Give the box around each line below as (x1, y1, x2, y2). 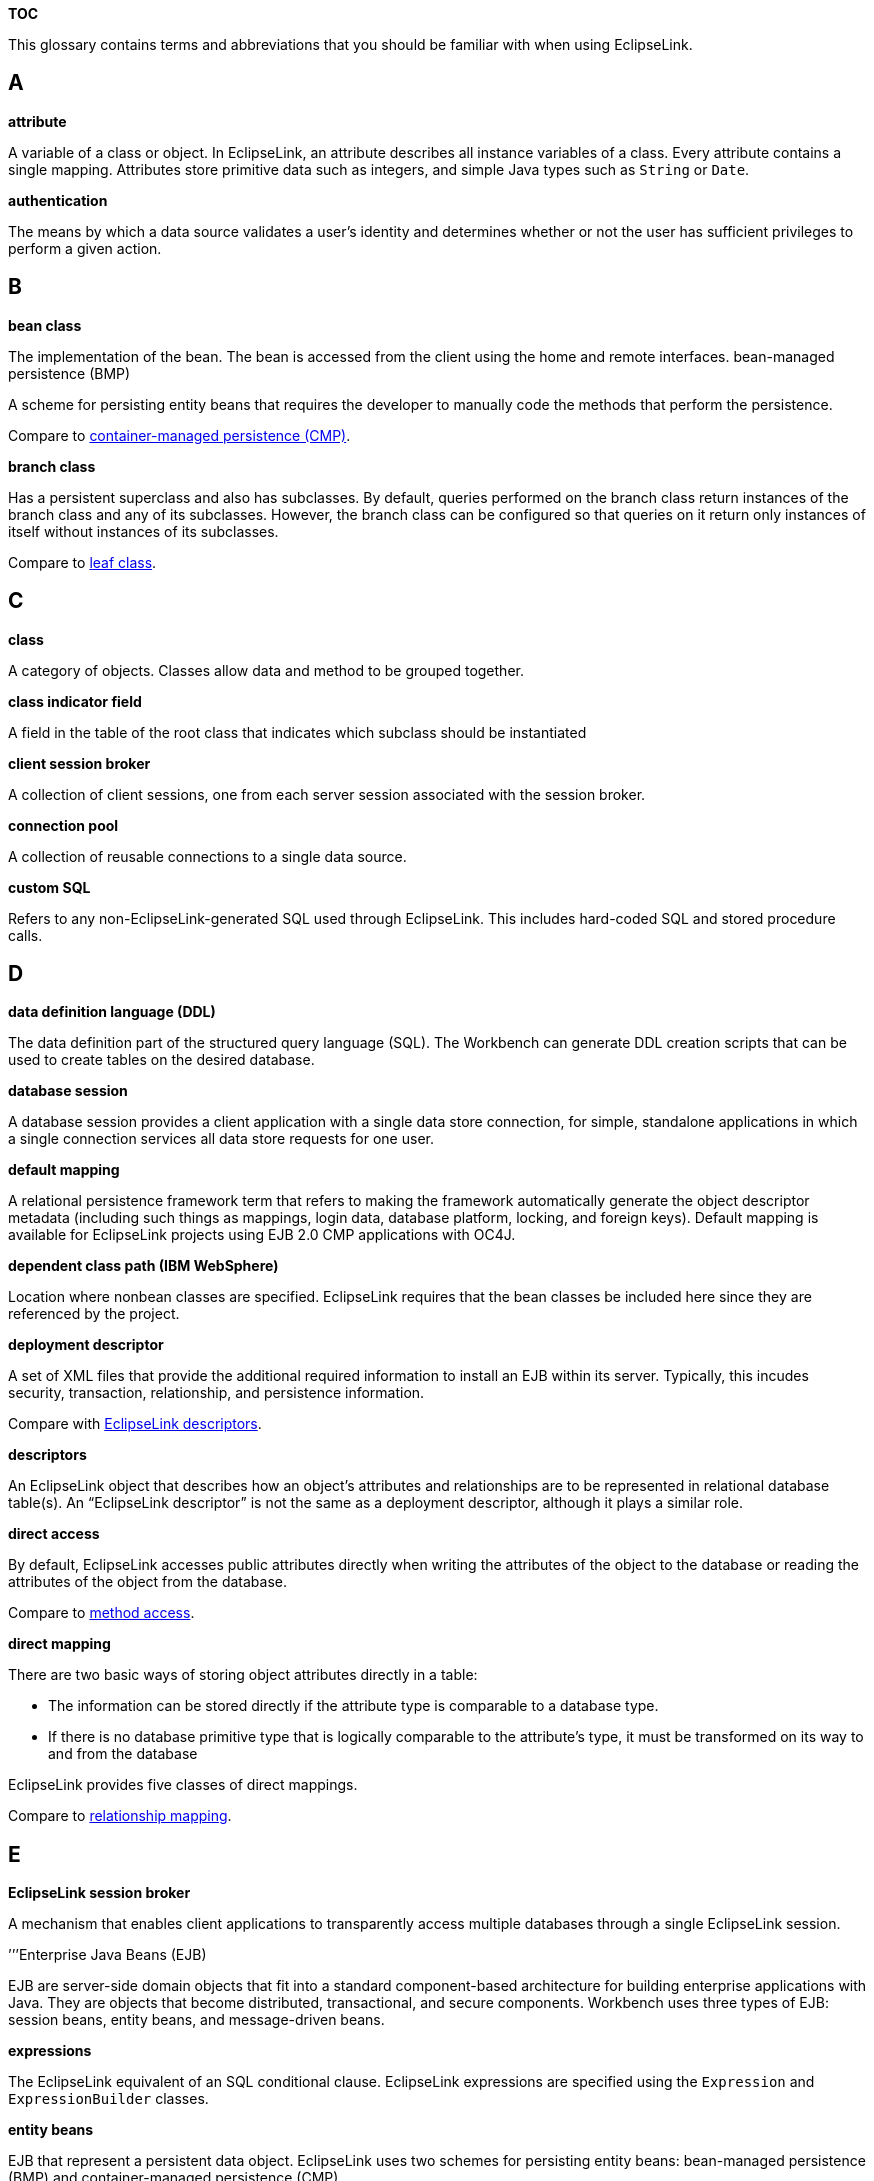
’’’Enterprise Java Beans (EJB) (8, 1946, 207, 1964)
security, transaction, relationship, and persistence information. (8, 1384, 425, 1402)
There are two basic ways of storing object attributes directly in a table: (8, 1666, 478, 1684)
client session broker (8, 754, 151, 772)
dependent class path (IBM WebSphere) (8, 1257, 279, 1275)
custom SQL (8, 878, 91, 896)
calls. (8, 926, 43, 944)
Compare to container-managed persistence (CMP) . (8, 426, 351, 444)
